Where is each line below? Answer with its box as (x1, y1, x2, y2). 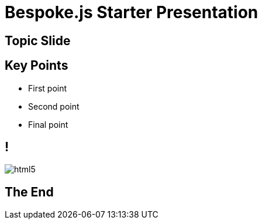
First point (28, 83, 67, 93)
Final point (28, 119, 68, 130)
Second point (28, 101, 80, 111)
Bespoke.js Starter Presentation (5, 2, 258, 22)
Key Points (5, 58, 68, 73)
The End (5, 184, 54, 199)
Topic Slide (5, 33, 71, 48)
